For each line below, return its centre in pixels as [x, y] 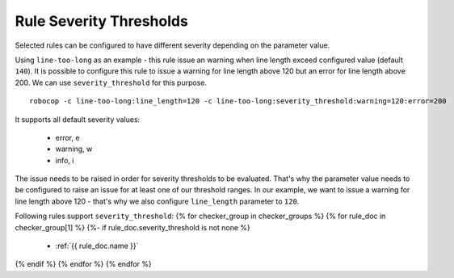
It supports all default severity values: [78, 119]
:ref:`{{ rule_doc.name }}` [97, 246]
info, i [65, 160]
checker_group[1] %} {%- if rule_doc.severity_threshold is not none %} [132, 227]
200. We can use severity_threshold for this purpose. [111, 82]
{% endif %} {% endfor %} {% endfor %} [84, 264]
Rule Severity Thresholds [102, 21]
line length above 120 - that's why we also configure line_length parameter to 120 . [157, 201]
